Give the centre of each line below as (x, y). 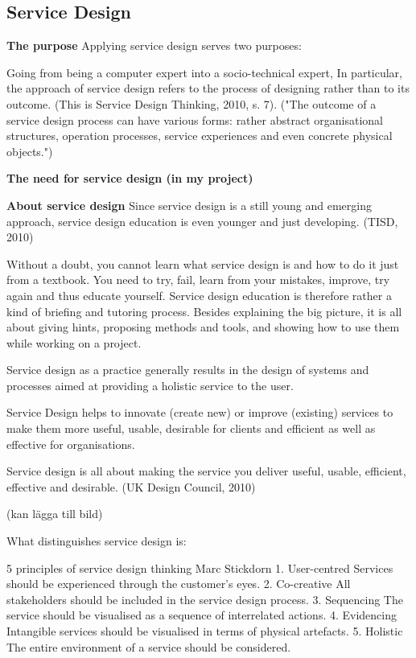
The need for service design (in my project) (130, 178)
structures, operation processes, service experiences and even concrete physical (200, 136)
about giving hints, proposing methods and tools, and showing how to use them (203, 327)
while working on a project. (74, 342)
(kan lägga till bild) (55, 514)
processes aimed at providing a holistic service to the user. (150, 385)
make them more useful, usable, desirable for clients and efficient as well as (191, 428)
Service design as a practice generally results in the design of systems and (188, 370)
